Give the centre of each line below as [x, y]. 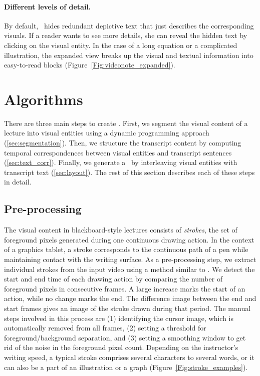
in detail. [18, 182]
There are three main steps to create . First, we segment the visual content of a [126, 123]
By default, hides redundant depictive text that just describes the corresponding [129, 25]
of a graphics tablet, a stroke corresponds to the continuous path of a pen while [126, 249]
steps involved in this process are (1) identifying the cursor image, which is [119, 318]
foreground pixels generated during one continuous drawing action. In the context [129, 239]
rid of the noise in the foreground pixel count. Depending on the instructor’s [121, 347]
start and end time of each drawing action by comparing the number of [113, 279]
